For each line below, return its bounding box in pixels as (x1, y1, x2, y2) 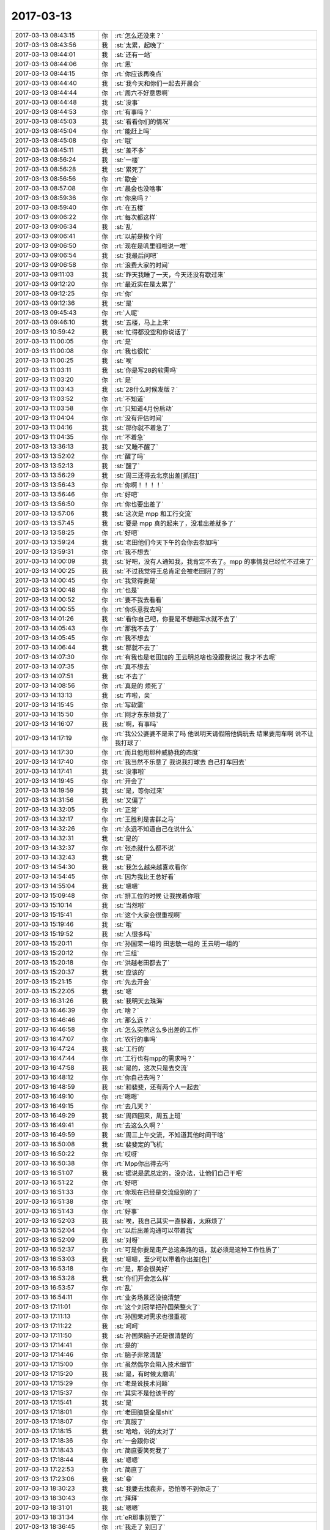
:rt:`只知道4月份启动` (114, 404, 174, 412)
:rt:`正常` (114, 805, 139, 814)
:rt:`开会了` (114, 777, 145, 785)
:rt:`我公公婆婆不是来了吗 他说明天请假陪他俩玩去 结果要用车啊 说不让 (114, 729, 314, 737)
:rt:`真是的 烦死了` (114, 681, 166, 690)
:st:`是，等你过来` (114, 786, 165, 795)
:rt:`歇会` (114, 174, 139, 183)
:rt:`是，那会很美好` (114, 1264, 170, 1273)
